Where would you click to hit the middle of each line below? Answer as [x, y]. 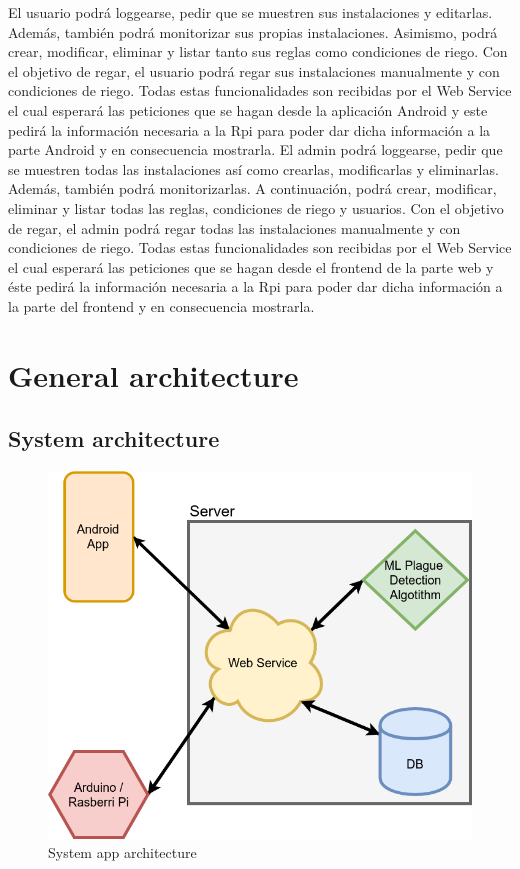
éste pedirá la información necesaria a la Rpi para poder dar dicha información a [255, 286]
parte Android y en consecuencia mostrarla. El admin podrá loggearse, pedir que [255, 149]
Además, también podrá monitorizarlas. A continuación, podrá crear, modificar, [252, 188]
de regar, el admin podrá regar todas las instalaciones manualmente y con [234, 227]
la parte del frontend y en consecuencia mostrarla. [161, 305]
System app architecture [122, 852]
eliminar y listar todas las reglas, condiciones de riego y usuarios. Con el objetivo [256, 207]
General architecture [153, 374]
